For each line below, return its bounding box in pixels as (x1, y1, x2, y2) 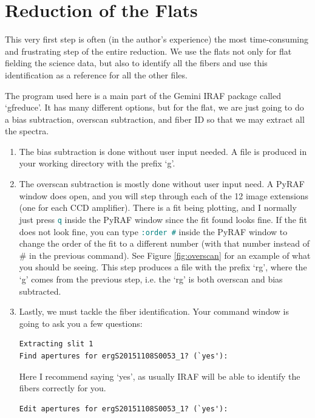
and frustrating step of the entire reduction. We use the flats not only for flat (5, 44, 292, 57)
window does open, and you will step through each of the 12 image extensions (19, 189, 309, 202)
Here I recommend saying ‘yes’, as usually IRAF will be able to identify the (19, 369, 300, 382)
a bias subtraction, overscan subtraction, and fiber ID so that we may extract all (5, 112, 305, 125)
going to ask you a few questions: (19, 317, 143, 329)
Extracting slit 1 (19, 340, 93, 349)
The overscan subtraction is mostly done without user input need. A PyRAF (19, 177, 305, 190)
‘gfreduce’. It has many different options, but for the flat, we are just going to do (5, 101, 304, 114)
